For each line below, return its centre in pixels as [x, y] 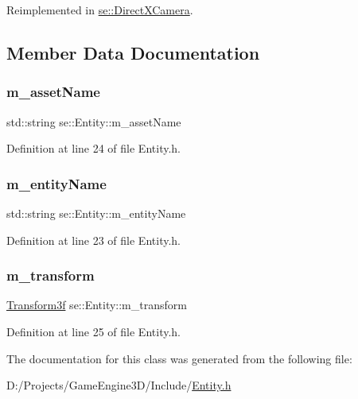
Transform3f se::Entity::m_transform [97, 305]
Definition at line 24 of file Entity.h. [93, 148]
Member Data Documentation [133, 52]
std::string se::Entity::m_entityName [96, 213]
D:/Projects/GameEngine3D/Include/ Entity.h [119, 385]
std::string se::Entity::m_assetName [94, 121]
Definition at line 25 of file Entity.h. [93, 331]
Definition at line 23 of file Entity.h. [93, 240]
